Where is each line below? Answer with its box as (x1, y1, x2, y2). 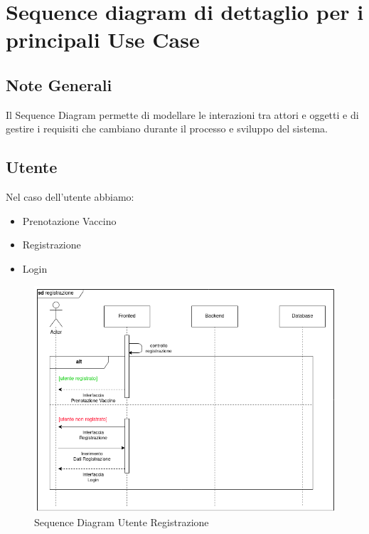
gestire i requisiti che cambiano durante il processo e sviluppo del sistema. (6, 121, 328, 136)
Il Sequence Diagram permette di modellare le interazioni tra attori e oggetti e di (6, 107, 359, 122)
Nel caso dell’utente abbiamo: (6, 189, 134, 204)
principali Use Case (6, 25, 200, 54)
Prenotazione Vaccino (22, 213, 117, 228)
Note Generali (6, 73, 112, 95)
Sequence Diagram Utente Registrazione (34, 514, 209, 529)
